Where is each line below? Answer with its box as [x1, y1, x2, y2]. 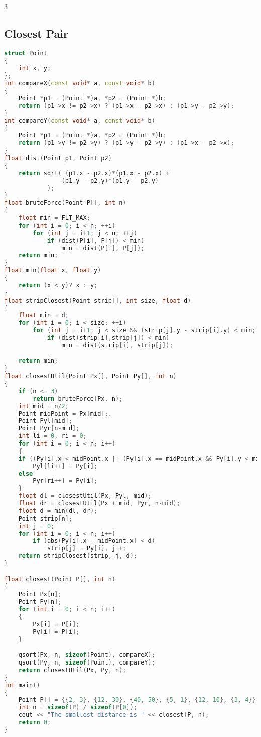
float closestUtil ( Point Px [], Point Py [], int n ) [4, 373, 177, 380]
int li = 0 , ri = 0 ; [18, 432, 87, 440]
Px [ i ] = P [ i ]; [33, 620, 80, 628]
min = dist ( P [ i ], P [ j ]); [61, 244, 145, 252]
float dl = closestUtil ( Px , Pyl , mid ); [18, 492, 152, 500]
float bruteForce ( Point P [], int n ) [4, 199, 126, 207]
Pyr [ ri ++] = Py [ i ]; [33, 477, 98, 485]
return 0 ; [18, 719, 51, 726]
